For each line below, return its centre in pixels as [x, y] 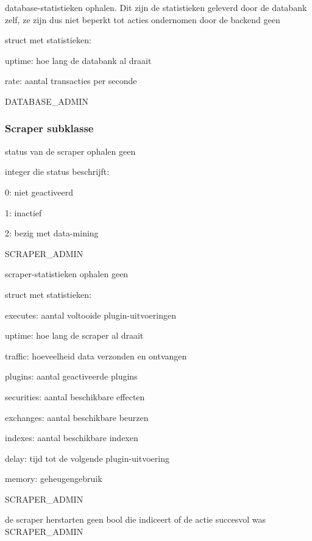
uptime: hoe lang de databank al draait [78, 60]
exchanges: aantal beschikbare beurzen [77, 417]
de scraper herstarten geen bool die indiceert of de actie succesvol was [135, 519]
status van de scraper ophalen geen [70, 151]
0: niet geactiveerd [39, 192]
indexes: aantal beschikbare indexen [72, 438]
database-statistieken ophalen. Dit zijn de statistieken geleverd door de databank [156, 7]
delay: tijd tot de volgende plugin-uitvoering [87, 458]
